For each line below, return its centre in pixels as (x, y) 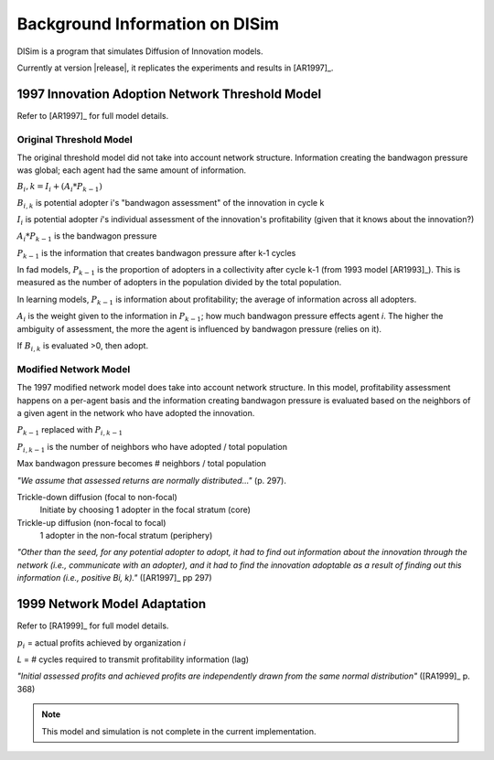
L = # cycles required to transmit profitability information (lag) (133, 659)
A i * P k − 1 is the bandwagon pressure (87, 237)
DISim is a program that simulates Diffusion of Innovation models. (140, 51)
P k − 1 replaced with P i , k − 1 (70, 431)
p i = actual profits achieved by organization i (102, 643)
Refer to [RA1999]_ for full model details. (93, 626)
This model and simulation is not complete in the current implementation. (179, 731)
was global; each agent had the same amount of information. (132, 170)
